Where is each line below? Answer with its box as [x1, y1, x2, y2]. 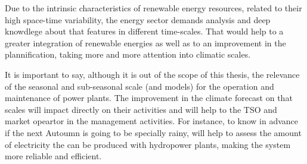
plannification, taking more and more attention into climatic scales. [5, 48, 251, 61]
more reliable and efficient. [5, 150, 102, 162]
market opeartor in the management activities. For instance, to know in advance [5, 115, 299, 127]
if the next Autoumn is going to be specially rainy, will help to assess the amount [5, 126, 302, 138]
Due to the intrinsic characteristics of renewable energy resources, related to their [5, 2, 302, 14]
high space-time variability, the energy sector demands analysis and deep [5, 13, 271, 26]
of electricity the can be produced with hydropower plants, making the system [5, 138, 291, 150]
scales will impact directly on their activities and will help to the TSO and [5, 103, 277, 115]
